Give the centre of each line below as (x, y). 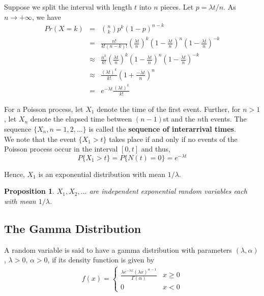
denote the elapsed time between (81, 119)
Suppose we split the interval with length (68, 7)
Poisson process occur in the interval (61, 149)
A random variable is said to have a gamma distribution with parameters (118, 249)
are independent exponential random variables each (168, 191)
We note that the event (40, 139)
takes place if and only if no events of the (173, 139)
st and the (179, 119)
